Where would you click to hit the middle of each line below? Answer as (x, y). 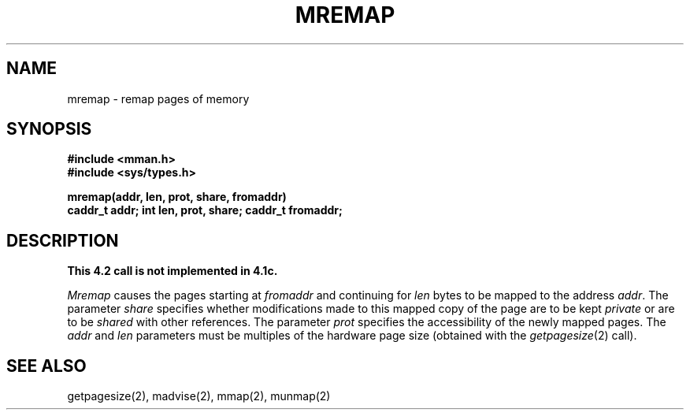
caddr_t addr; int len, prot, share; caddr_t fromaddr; (205, 210)
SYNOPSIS (49, 129)
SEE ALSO (46, 366)
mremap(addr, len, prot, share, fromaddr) (177, 197)
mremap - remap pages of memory (158, 98)
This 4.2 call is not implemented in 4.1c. (172, 271)
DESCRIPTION (63, 240)
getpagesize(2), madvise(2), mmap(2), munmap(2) (199, 396)
